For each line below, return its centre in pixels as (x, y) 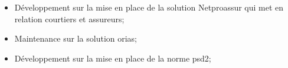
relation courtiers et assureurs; (69, 18)
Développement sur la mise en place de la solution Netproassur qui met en (149, 7)
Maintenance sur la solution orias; (76, 38)
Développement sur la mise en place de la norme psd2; (113, 58)
